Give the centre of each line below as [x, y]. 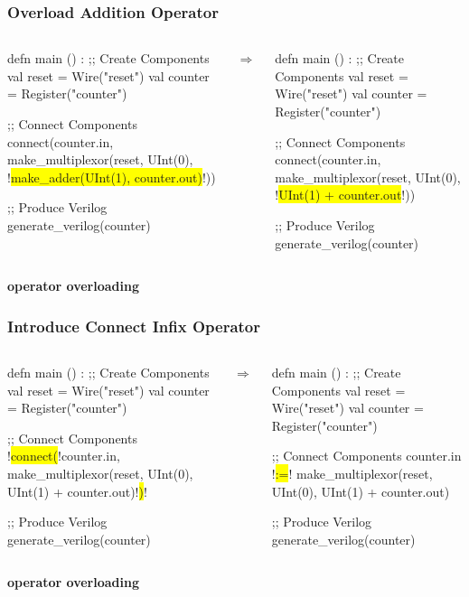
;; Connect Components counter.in [366, 456]
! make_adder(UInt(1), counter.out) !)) [112, 177]
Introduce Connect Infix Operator [134, 326]
